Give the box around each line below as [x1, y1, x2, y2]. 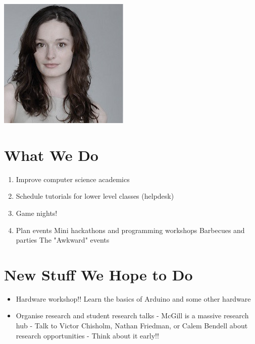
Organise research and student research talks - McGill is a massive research [16, 310, 249, 321]
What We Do [4, 144, 98, 165]
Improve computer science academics [16, 174, 130, 184]
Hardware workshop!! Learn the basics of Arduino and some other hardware [16, 293, 251, 304]
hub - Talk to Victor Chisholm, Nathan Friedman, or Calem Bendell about [16, 320, 248, 330]
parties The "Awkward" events [16, 235, 110, 245]
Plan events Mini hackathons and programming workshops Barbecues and [16, 224, 245, 235]
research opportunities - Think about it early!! [16, 330, 159, 340]
